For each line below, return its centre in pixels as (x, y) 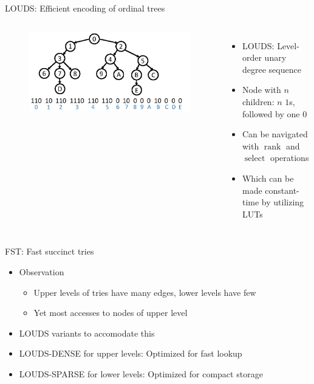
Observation (42, 271)
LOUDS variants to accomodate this (87, 333)
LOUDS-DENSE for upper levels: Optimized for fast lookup (131, 353)
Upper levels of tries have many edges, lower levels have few (145, 292)
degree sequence (271, 69)
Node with (261, 90)
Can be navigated (275, 134)
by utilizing (283, 202)
